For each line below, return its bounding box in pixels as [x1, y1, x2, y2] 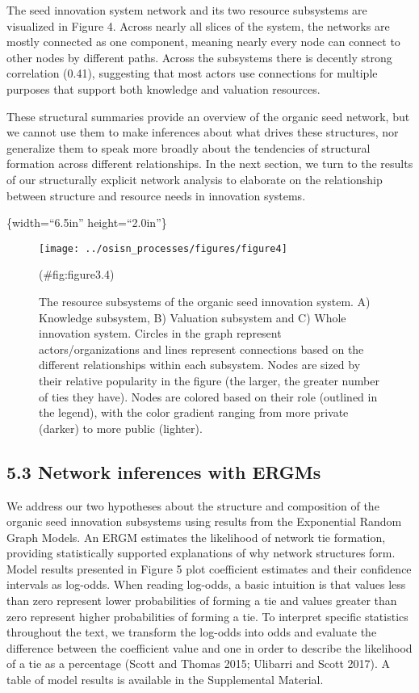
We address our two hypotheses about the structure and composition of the [6, 497, 379, 514]
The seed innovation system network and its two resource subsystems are [6, 2, 367, 18]
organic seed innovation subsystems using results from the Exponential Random [6, 513, 402, 530]
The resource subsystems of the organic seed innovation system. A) [39, 292, 371, 309]
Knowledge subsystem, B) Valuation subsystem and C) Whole [39, 309, 346, 325]
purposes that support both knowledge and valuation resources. [6, 80, 321, 97]
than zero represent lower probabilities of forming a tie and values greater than [6, 592, 397, 609]
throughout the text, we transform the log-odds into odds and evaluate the [6, 624, 377, 640]
